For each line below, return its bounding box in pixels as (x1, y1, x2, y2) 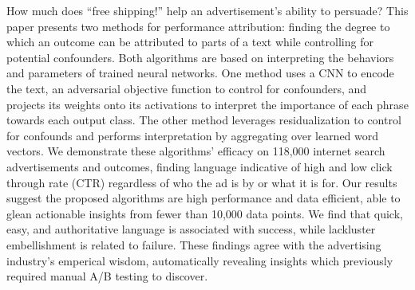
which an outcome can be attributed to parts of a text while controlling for (6, 33, 373, 50)
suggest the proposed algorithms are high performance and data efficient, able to (6, 190, 401, 206)
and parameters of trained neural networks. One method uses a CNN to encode (6, 65, 394, 81)
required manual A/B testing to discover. (6, 268, 208, 284)
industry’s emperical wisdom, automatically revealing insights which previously (6, 252, 393, 268)
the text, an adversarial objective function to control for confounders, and (6, 80, 367, 96)
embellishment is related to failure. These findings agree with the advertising (6, 236, 381, 253)
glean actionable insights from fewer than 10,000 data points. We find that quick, (6, 205, 403, 221)
